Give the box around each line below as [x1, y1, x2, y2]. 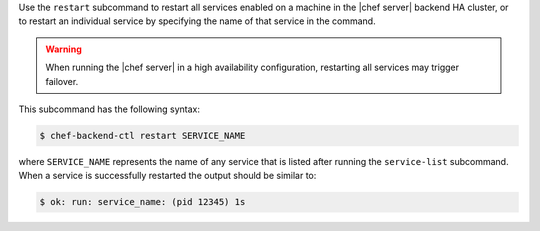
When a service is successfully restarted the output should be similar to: [18, 170, 317, 182]
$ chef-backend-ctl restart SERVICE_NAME [39, 130, 246, 141]
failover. [45, 75, 79, 87]
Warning [45, 43, 82, 55]
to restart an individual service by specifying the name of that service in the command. [18, 15, 376, 27]
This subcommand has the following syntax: [18, 103, 200, 115]
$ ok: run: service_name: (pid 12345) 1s [39, 196, 246, 208]
